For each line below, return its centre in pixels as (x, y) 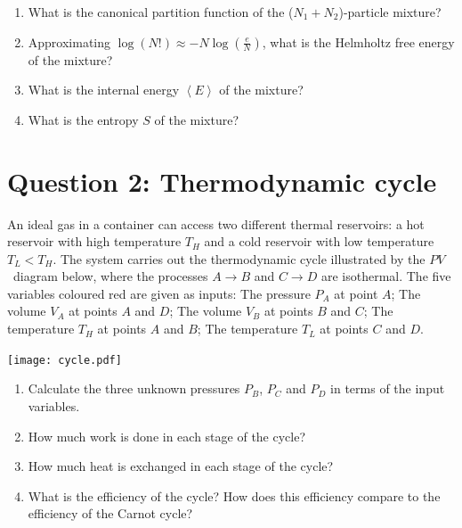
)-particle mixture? (390, 12)
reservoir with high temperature (94, 241)
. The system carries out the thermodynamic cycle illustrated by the (239, 258)
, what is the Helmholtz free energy (358, 41)
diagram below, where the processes (110, 276)
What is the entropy (83, 119)
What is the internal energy (104, 90)
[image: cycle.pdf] (65, 360)
